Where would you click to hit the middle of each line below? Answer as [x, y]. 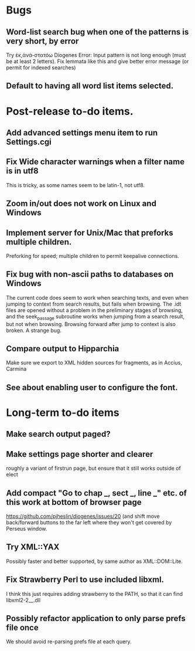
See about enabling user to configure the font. [92, 387]
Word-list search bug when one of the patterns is [97, 32]
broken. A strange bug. [34, 330]
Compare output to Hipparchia [63, 349]
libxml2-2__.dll [23, 600]
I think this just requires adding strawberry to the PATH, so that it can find [95, 594]
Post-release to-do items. [70, 111]
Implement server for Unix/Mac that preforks [90, 233]
